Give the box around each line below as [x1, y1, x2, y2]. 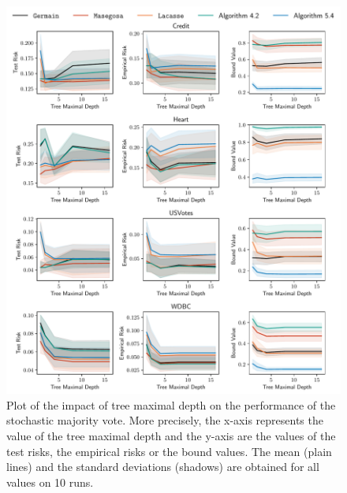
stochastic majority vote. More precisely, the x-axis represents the [6, 412, 323, 428]
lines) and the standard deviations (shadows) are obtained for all [6, 458, 319, 475]
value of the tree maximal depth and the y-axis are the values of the [6, 428, 336, 444]
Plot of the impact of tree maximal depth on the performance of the [6, 396, 336, 413]
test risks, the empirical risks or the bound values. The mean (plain [6, 443, 332, 459]
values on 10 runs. [6, 473, 94, 490]
